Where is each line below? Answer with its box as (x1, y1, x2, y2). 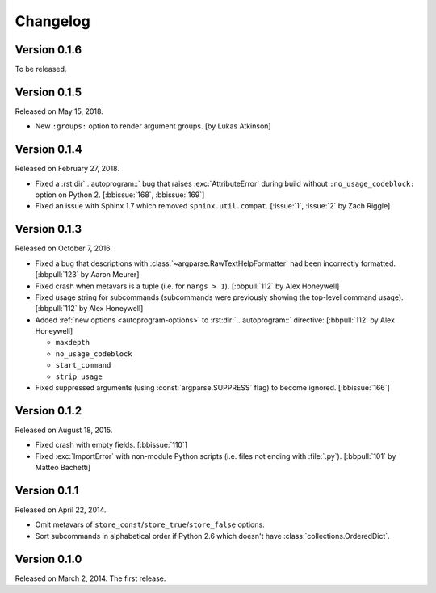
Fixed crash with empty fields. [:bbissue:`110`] (35, 440, 188, 450)
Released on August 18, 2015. (15, 425, 113, 435)
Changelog (15, 12, 90, 30)
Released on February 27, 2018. (15, 164, 120, 174)
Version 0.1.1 (15, 483, 79, 497)
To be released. (15, 65, 67, 74)
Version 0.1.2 (15, 404, 82, 418)
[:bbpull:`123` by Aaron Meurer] (35, 270, 140, 280)
